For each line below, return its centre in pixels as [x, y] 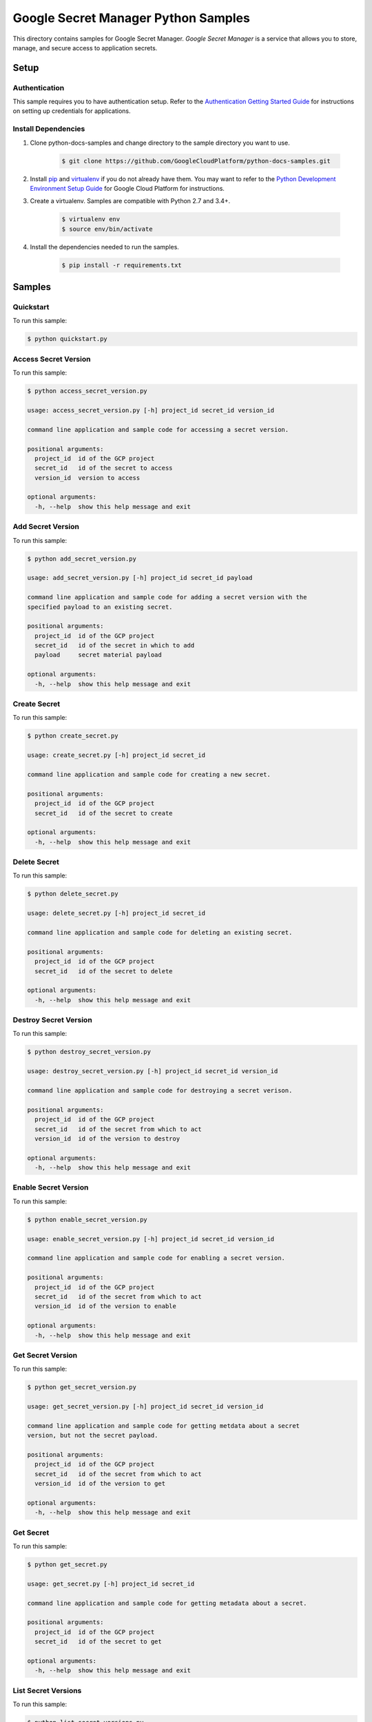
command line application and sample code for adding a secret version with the [167, 597]
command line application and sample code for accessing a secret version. [158, 429]
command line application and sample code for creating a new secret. [149, 774]
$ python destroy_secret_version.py [89, 1052]
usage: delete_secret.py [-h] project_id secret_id [116, 913]
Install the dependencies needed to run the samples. [104, 247]
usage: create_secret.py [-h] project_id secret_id [116, 755]
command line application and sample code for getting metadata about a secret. [167, 1603]
